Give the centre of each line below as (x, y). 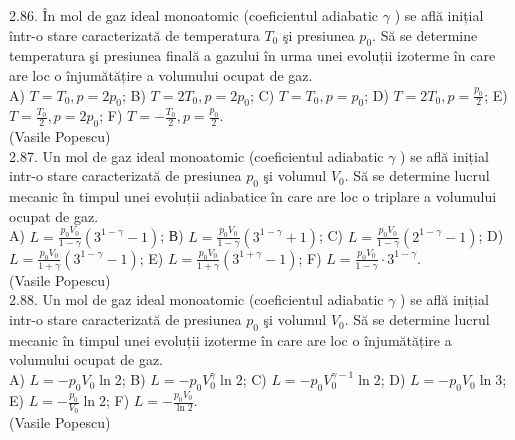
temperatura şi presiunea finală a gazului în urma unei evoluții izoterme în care (252, 55)
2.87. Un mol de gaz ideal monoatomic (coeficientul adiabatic (196, 155)
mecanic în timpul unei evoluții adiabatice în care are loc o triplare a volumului (253, 196)
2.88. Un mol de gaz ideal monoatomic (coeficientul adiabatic (196, 299)
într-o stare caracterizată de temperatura (134, 34)
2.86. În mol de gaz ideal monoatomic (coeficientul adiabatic (194, 15)
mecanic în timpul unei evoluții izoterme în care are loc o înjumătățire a (230, 339)
